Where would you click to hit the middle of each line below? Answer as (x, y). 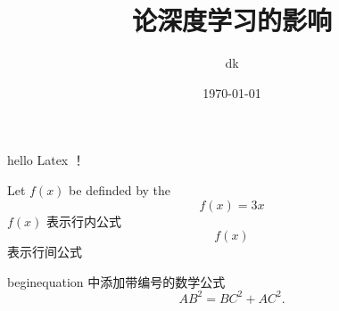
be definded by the (120, 189)
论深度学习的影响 (232, 20)
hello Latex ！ (46, 160)
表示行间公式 (45, 252)
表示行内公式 (84, 221)
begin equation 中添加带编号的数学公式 (116, 281)
